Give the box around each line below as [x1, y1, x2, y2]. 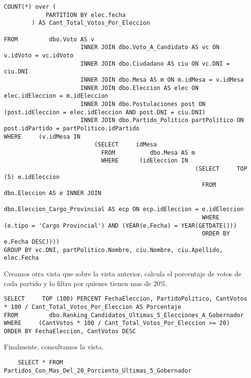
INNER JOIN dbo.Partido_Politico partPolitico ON [80, 117, 244, 124]
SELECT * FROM [17, 359, 63, 366]
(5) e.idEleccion [4, 173, 60, 180]
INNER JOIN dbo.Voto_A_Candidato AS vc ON [80, 44, 219, 51]
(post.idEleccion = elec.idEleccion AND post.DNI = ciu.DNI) [4, 108, 206, 116]
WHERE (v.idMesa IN [4, 133, 81, 140]
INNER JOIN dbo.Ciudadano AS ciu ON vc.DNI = [80, 60, 230, 67]
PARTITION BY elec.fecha [45, 11, 126, 18]
